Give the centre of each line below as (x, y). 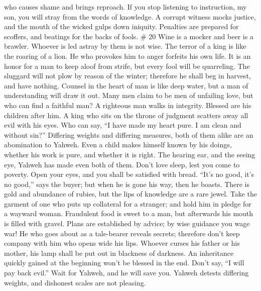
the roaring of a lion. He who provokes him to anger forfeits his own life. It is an (127, 56)
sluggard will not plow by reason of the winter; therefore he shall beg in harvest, (127, 76)
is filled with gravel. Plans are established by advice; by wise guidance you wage (127, 223)
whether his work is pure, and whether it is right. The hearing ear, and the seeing (130, 154)
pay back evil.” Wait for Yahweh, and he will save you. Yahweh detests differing (126, 273)
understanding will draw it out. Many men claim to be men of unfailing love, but (129, 95)
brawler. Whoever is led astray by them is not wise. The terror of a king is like (125, 46)
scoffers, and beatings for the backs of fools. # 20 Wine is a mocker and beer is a (129, 36)
